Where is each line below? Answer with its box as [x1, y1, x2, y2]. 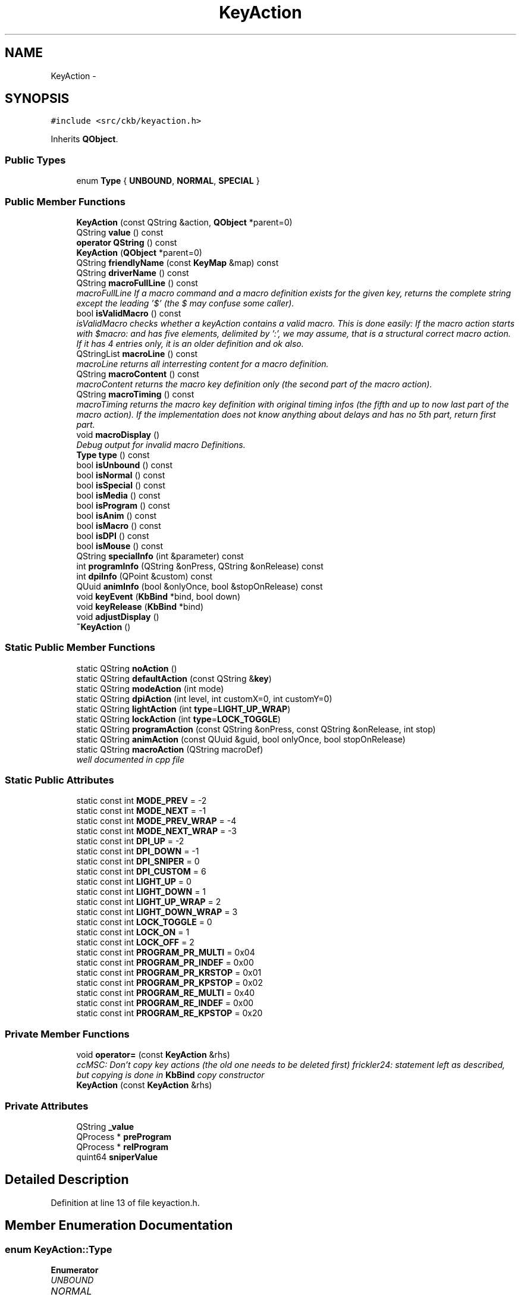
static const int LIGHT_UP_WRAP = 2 [76, 897, 221, 907]
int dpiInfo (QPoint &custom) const [76, 571, 213, 581]
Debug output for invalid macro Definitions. [76, 439, 246, 450]
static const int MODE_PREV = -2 [76, 795, 207, 806]
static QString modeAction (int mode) [76, 683, 224, 694]
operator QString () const [76, 237, 177, 248]
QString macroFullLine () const [76, 277, 198, 288]
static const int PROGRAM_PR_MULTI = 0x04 [76, 947, 255, 958]
